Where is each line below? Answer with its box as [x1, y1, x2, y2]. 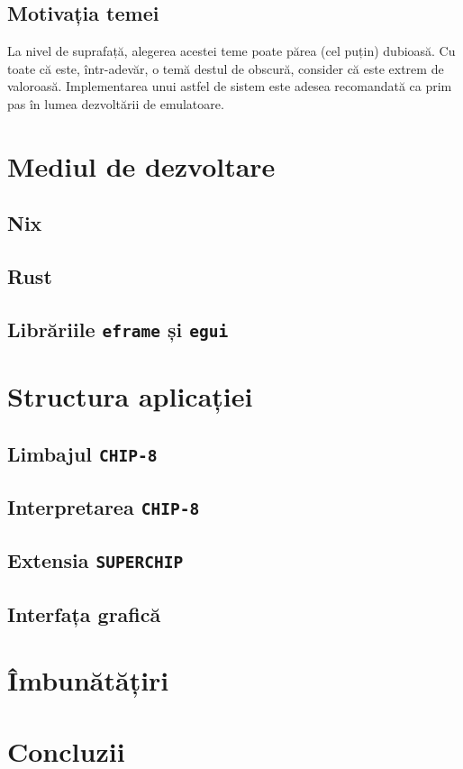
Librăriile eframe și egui [7, 315, 229, 343]
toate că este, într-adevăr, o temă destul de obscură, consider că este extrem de [7, 59, 444, 78]
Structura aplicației [7, 378, 253, 415]
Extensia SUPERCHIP [7, 546, 184, 574]
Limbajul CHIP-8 [7, 439, 158, 467]
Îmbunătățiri [7, 662, 169, 699]
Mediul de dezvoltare [7, 147, 276, 184]
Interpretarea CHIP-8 [7, 493, 200, 520]
